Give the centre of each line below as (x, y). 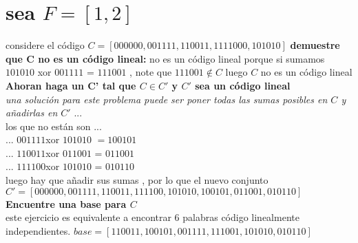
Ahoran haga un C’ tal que (71, 85)
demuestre (315, 45)
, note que (151, 72)
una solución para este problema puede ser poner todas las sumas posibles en (167, 99)
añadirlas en (32, 113)
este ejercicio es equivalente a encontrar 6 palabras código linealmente (152, 217)
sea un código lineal (243, 85)
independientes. (38, 230)
